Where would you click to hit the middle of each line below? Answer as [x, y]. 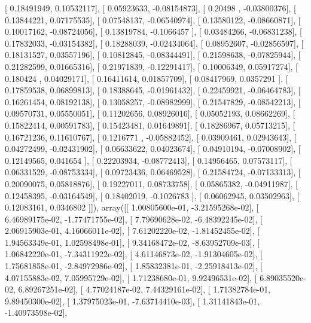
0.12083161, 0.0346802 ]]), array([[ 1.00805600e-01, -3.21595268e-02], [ [132, 207]
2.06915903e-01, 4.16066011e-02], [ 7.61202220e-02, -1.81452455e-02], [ [132, 231]
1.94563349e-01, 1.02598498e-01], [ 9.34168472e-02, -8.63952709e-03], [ [132, 242]
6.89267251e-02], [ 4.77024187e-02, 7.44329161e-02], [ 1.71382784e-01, [144, 289]
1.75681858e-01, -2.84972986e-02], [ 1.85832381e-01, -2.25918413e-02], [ [134, 266]
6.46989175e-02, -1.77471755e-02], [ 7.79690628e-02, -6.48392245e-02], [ [134, 219]
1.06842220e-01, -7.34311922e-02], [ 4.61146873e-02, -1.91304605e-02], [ [134, 254]
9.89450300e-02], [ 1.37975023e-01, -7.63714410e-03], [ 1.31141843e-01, [132, 301]
